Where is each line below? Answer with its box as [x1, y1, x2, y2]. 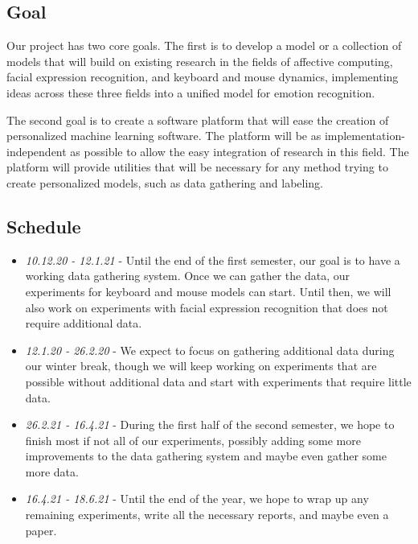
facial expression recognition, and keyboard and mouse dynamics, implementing [6, 68, 399, 85]
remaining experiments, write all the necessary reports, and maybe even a [25, 506, 389, 523]
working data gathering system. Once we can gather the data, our [25, 267, 350, 284]
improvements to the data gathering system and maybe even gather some [25, 447, 387, 464]
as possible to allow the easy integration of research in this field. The [70, 142, 409, 159]
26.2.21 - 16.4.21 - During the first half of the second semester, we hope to [25, 416, 395, 433]
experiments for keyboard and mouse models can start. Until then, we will [25, 282, 391, 299]
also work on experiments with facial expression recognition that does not [25, 299, 388, 315]
